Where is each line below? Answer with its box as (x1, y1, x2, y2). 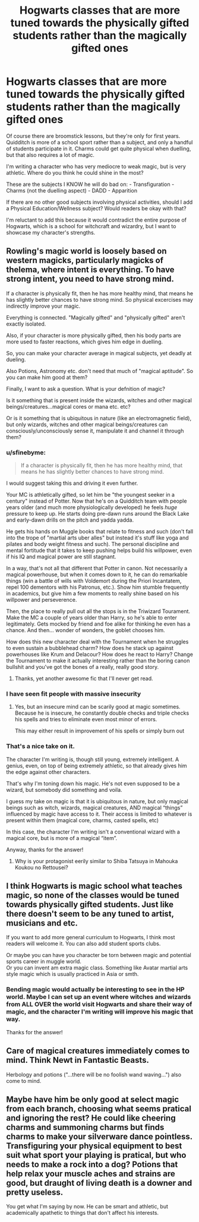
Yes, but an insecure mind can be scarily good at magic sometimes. (14, 703, 181, 711)
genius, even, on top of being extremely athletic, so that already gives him (6, 762, 187, 769)
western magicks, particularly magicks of (6, 255, 164, 266)
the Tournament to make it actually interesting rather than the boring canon (6, 657, 190, 664)
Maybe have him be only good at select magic (6, 1094, 179, 1104)
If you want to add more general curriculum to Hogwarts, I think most (6, 934, 175, 941)
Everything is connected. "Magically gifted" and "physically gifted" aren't (6, 314, 185, 321)
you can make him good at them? (6, 374, 88, 381)
